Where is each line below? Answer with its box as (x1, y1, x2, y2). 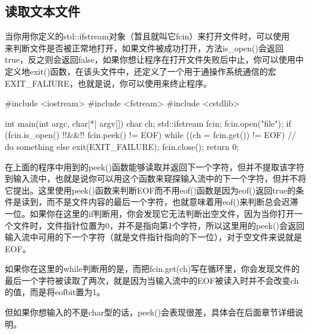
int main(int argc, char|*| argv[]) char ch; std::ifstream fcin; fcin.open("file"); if (5, 117, 291, 129)
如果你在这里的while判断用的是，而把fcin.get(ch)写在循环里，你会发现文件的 (5, 262, 300, 275)
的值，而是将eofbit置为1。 (5, 286, 105, 298)
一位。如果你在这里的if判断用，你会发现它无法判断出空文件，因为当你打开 (5, 207, 295, 219)
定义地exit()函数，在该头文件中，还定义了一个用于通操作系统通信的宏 (5, 65, 276, 77)
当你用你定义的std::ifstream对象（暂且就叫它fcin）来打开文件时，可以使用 (5, 30, 290, 42)
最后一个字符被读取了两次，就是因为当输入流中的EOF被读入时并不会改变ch (5, 274, 299, 286)
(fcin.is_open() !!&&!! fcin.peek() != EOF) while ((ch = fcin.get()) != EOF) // (5, 128, 297, 141)
